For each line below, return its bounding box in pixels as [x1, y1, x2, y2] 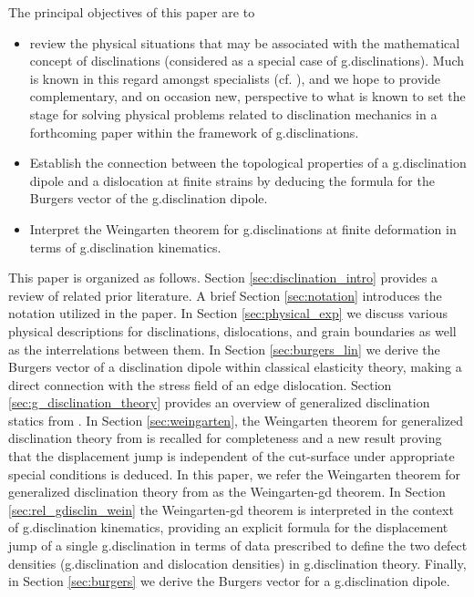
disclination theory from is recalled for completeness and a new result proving [8, 428, 442, 448]
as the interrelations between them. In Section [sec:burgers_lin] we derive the [8, 339, 440, 358]
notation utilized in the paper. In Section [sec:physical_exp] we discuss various [8, 304, 448, 323]
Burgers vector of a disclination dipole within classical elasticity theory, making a [8, 357, 462, 376]
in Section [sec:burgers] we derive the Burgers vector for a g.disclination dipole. [8, 571, 450, 591]
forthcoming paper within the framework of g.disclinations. [29, 122, 359, 141]
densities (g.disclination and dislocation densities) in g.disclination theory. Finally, [8, 553, 467, 572]
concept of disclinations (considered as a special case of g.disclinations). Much [29, 51, 465, 70]
